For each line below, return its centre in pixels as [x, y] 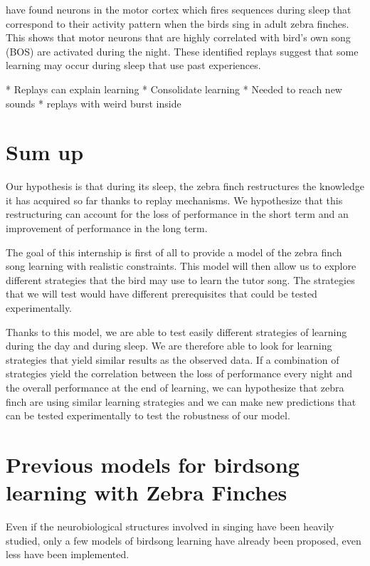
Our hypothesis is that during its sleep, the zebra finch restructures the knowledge [185, 186]
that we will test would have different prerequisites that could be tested [162, 294]
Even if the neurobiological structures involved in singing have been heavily [170, 526]
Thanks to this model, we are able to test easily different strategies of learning [176, 331]
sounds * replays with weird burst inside [94, 103]
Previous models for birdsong [153, 464]
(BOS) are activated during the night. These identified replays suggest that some [182, 51]
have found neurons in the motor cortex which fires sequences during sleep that [179, 9]
